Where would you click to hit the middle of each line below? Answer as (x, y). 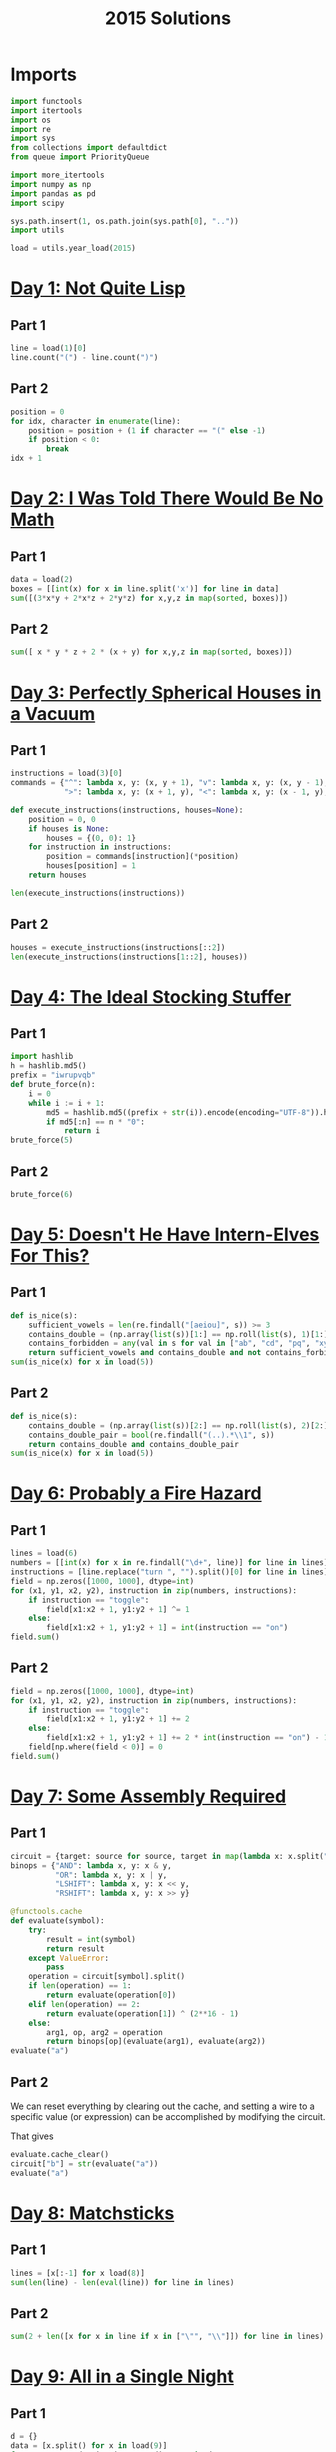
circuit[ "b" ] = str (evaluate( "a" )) (84, 2163)
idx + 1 (26, 458)
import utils (37, 230)
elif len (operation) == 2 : (84, 2004)
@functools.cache (46, 1912)
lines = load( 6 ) (44, 1553)
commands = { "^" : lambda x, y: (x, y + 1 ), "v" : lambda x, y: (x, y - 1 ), (169, 783)
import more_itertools (57, 175)
